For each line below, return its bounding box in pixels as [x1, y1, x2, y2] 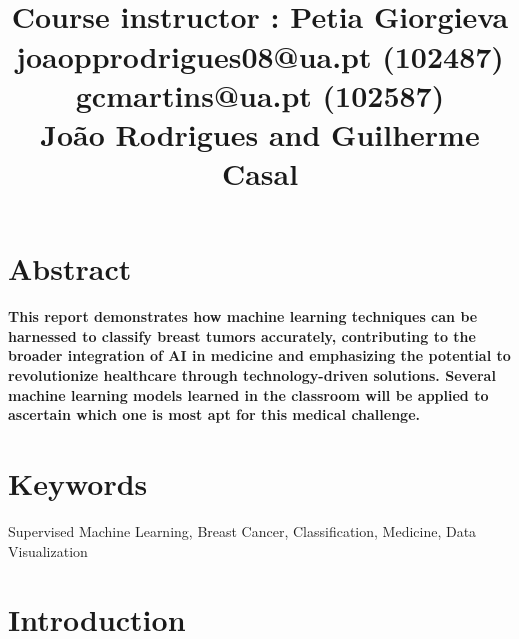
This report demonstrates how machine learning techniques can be [8, 306, 478, 327]
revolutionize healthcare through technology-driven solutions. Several [8, 365, 496, 386]
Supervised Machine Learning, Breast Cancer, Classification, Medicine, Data [8, 520, 477, 541]
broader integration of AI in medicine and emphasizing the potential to [8, 345, 511, 366]
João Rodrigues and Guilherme [40, 113, 480, 154]
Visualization [8, 540, 88, 561]
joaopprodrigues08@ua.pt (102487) [16, 35, 504, 76]
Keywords [8, 463, 148, 503]
